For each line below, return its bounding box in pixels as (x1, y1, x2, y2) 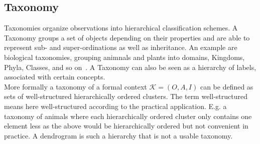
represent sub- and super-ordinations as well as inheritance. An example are (4, 42, 237, 52)
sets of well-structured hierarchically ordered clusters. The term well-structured (4, 91, 247, 101)
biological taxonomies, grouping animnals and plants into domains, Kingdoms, (4, 51, 245, 62)
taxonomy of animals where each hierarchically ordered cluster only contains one (4, 110, 252, 121)
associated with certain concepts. (4, 71, 105, 82)
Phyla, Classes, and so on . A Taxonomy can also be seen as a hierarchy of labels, (4, 61, 256, 72)
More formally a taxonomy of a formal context (4, 81, 147, 91)
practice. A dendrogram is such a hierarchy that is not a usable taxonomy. (4, 130, 233, 140)
